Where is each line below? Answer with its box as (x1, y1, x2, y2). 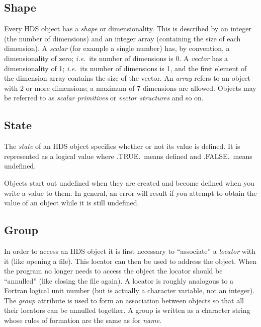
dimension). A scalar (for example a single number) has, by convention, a (4, 43, 230, 53)
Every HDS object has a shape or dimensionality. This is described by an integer (4, 23, 251, 34)
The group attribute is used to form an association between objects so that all (4, 295, 244, 305)
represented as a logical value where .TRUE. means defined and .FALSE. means (4, 150, 252, 161)
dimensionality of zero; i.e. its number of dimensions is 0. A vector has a (4, 52, 228, 63)
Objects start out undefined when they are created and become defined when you (4, 177, 255, 188)
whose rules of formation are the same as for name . (4, 315, 161, 325)
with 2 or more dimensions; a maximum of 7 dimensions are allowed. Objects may (4, 82, 256, 93)
